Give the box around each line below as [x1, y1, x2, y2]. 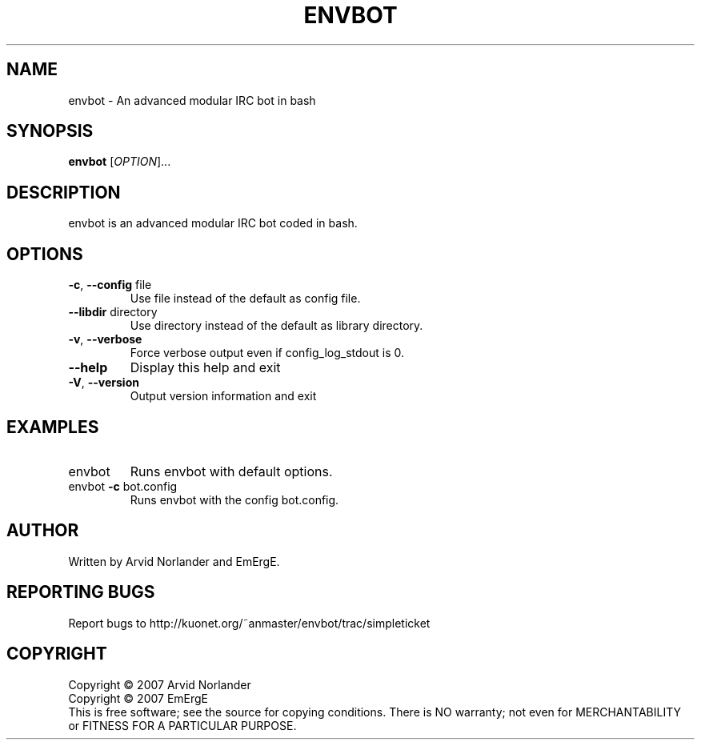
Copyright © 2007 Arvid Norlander [68, 677, 251, 692]
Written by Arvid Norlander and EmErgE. [68, 554, 280, 568]
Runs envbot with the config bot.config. [130, 492, 339, 507]
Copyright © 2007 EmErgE [68, 691, 209, 705]
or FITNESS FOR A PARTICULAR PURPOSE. [68, 718, 297, 732]
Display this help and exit [130, 359, 281, 376]
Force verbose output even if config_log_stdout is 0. [130, 346, 404, 360]
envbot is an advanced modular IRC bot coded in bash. [68, 216, 358, 231]
